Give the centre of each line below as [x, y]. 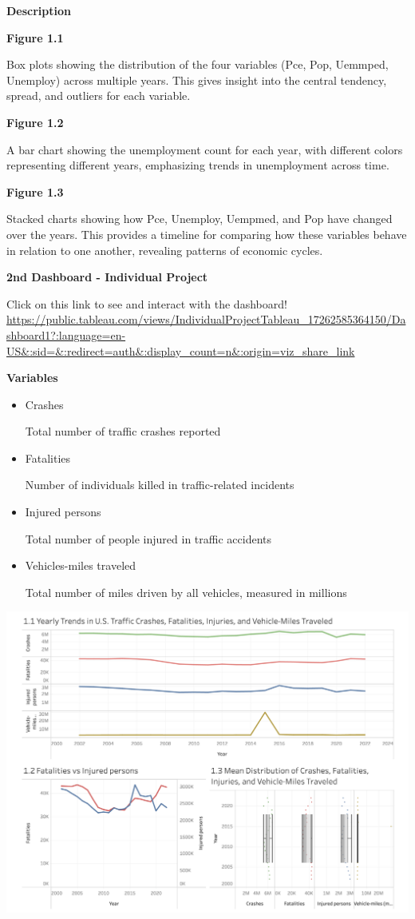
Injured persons [63, 512]
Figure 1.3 [35, 191]
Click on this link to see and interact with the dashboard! [147, 303]
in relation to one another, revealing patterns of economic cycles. [165, 250]
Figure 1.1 [35, 37]
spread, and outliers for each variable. [99, 95]
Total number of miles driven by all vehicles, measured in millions [186, 592]
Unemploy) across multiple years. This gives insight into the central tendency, [197, 80]
